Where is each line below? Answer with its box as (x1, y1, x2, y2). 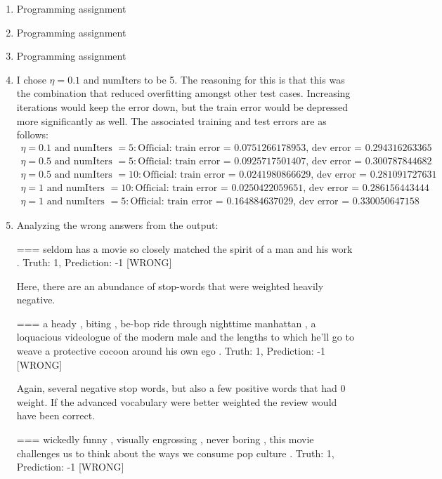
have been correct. (16, 408, 96, 423)
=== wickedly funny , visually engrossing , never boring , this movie (16, 432, 314, 447)
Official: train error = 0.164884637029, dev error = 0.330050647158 (130, 196, 420, 206)
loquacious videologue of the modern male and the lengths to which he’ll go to (16, 329, 354, 344)
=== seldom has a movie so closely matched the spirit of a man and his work (16, 241, 353, 256)
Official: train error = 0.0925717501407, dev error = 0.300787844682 (138, 156, 432, 166)
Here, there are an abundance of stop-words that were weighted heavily (16, 278, 324, 293)
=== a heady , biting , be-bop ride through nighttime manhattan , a (16, 315, 316, 330)
